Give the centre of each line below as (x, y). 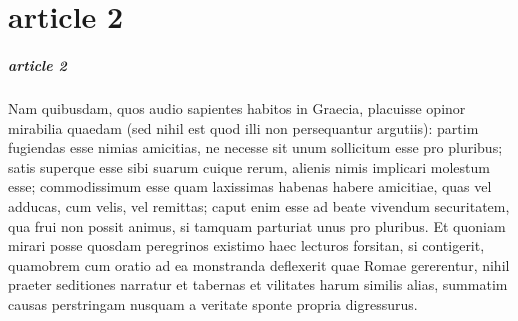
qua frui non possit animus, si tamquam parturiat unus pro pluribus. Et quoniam (257, 225)
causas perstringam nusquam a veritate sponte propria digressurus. (213, 303)
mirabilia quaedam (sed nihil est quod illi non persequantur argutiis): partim (243, 127)
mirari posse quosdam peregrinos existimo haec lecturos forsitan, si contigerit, (246, 245)
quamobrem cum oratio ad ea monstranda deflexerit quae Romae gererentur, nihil (259, 264)
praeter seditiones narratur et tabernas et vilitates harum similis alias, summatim (258, 284)
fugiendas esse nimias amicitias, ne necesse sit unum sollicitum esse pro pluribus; (255, 147)
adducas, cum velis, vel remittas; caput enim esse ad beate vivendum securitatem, (259, 205)
